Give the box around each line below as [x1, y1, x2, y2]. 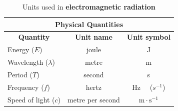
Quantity [18, 32, 50, 42]
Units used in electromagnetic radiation [22, 2, 155, 12]
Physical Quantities [54, 19, 123, 29]
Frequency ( [7, 81, 44, 92]
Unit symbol [126, 32, 170, 42]
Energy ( [7, 44, 34, 55]
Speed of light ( [7, 94, 55, 104]
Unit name [74, 32, 112, 42]
